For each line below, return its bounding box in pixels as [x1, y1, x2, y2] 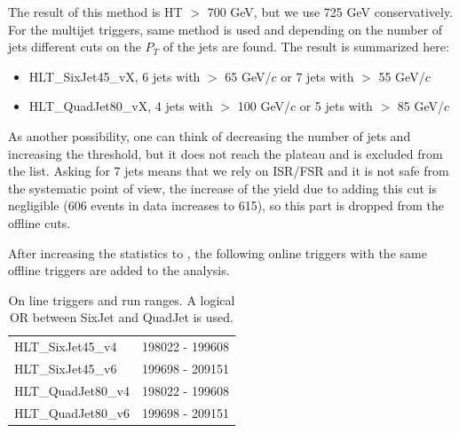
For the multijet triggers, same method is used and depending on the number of [8, 20, 443, 38]
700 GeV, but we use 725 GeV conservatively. [207, 3, 454, 20]
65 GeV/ [225, 67, 272, 85]
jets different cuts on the [8, 37, 141, 56]
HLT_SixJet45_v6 [14, 359, 117, 377]
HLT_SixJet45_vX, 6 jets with [28, 67, 201, 85]
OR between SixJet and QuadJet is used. [9, 308, 233, 327]
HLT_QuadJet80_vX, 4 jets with [28, 97, 213, 115]
